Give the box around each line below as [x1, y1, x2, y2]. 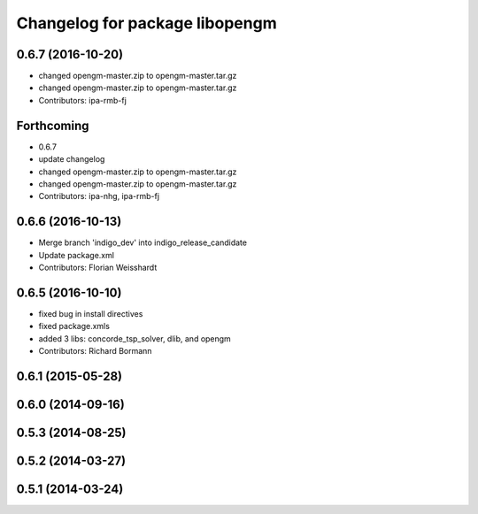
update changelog [38, 154, 105, 165]
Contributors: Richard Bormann [38, 346, 152, 357]
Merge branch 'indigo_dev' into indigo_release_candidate [38, 237, 248, 248]
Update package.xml [38, 249, 115, 260]
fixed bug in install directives [38, 308, 143, 318]
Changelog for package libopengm [16, 13, 278, 33]
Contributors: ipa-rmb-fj [38, 95, 127, 105]
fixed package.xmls [38, 321, 111, 332]
